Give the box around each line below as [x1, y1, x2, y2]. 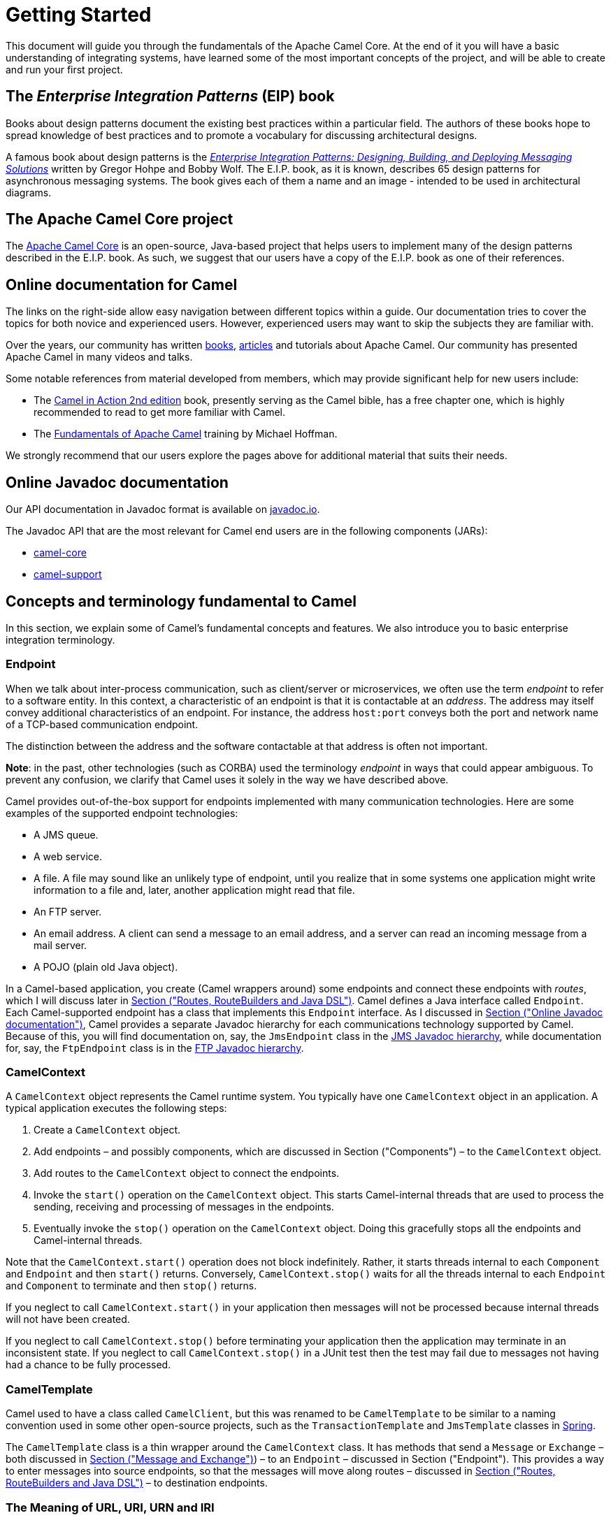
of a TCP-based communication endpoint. [6, 718, 199, 730]
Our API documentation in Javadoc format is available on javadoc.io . [6, 503, 320, 516]
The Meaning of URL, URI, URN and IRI [6, 1500, 215, 1514]
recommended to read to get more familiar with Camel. [34, 406, 286, 419]
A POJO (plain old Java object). [34, 960, 178, 973]
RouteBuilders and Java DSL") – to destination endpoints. [6, 1477, 268, 1489]
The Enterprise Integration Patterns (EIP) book [6, 87, 335, 106]
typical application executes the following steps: [6, 1102, 227, 1115]
